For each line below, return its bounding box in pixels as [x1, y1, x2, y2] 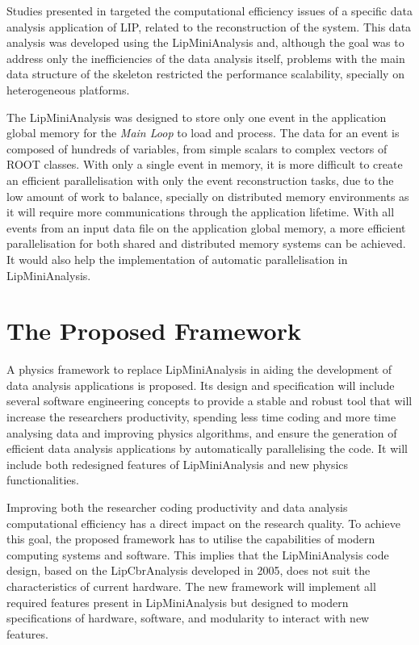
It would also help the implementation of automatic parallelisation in [6, 250, 348, 267]
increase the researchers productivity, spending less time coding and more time [6, 408, 396, 425]
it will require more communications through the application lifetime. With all [6, 203, 395, 220]
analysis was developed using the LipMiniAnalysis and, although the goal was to [6, 34, 404, 51]
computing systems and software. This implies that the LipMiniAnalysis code [6, 546, 389, 563]
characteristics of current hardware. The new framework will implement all [6, 577, 376, 594]
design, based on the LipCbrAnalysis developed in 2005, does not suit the [6, 562, 371, 579]
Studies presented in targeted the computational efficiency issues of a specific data [6, 2, 413, 19]
